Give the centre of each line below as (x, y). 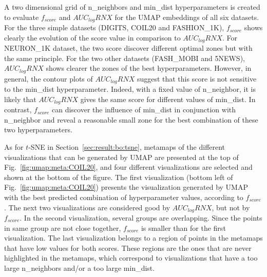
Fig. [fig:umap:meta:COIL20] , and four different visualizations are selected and (128, 167)
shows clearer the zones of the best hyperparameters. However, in (149, 68)
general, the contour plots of (49, 78)
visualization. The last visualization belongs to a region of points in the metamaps (133, 238)
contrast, (18, 110)
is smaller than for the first (183, 227)
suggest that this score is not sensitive (197, 78)
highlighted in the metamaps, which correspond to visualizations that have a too (131, 258)
